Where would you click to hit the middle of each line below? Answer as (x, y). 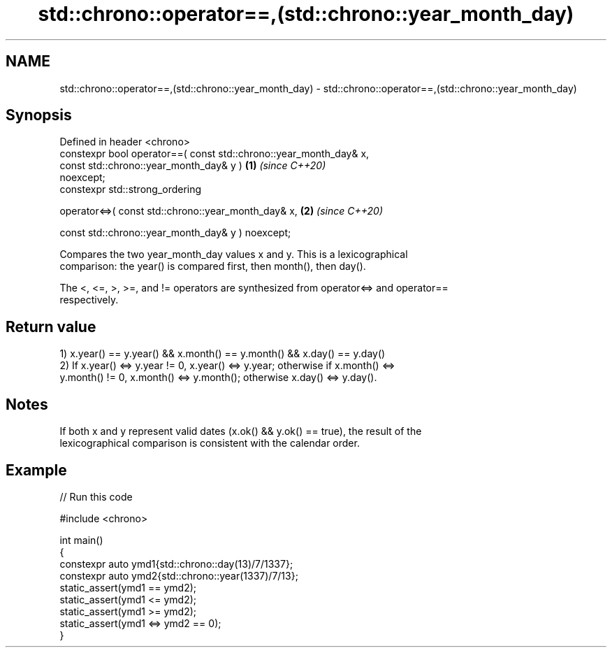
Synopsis (39, 115)
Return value (51, 326)
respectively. (89, 300)
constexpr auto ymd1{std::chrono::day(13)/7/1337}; (176, 564)
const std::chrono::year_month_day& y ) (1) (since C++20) (193, 166)
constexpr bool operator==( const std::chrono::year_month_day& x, (214, 154)
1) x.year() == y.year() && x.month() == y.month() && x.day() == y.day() (223, 354)
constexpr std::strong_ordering (131, 189)
